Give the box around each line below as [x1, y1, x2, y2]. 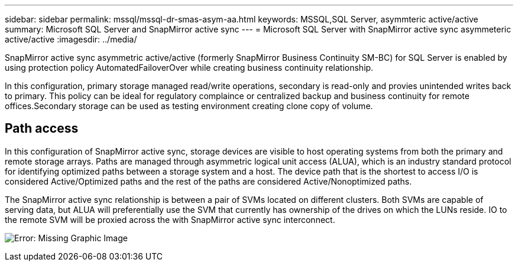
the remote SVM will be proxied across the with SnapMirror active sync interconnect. [5, 214, 335, 225]
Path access [5, 121, 79, 136]
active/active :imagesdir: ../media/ [5, 34, 137, 44]
